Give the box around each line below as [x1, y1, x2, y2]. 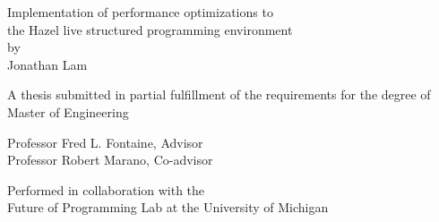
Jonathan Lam [7, 55, 88, 73]
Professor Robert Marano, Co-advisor [7, 150, 213, 169]
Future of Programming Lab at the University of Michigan [7, 198, 329, 217]
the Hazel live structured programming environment [7, 20, 293, 38]
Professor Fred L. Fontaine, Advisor [7, 132, 203, 151]
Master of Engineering [7, 102, 129, 121]
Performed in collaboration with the [7, 180, 205, 199]
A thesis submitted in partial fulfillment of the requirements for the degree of [7, 85, 431, 104]
